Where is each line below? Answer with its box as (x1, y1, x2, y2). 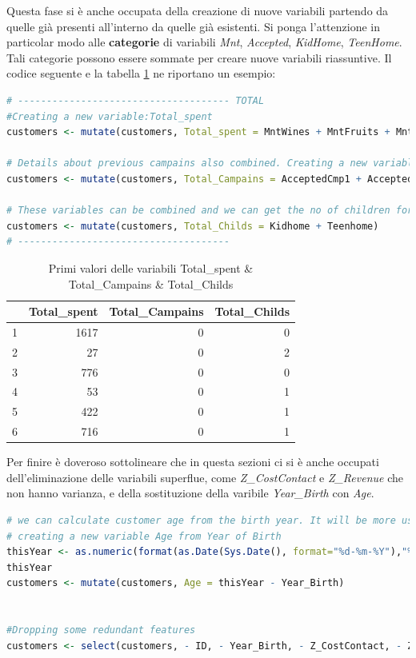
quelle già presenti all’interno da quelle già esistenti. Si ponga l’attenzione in (6, 18, 380, 34)
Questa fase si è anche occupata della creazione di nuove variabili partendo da (6, 2, 389, 18)
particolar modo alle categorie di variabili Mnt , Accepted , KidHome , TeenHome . (6, 34, 402, 50)
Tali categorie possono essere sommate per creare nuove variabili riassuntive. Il (6, 49, 392, 66)
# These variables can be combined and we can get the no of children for (6, 205, 414, 217)
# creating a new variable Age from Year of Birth (6, 530, 282, 542)
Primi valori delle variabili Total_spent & (48, 259, 254, 276)
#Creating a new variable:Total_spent (6, 110, 213, 122)
